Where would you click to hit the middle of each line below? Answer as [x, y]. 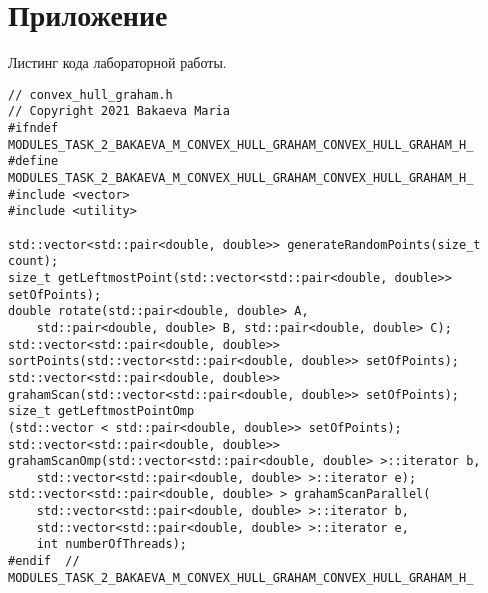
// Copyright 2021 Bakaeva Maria [119, 111]
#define [33, 161]
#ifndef [33, 128]
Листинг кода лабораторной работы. [117, 62]
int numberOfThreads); [111, 544]
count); [33, 261]
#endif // [44, 561]
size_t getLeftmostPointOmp [101, 411]
